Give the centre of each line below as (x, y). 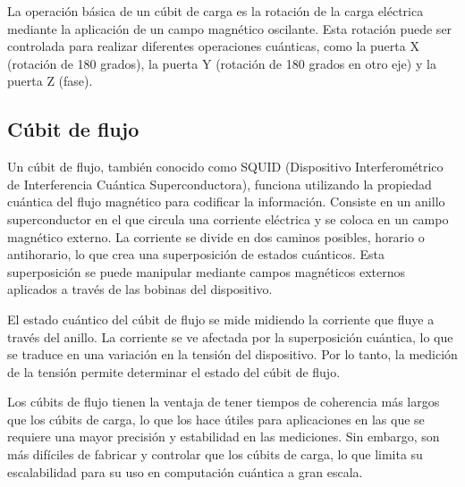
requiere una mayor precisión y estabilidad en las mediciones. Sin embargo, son (224, 437)
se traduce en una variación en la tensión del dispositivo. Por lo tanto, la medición (232, 354)
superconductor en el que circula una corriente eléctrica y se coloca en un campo (228, 218)
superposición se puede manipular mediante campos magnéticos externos (207, 271)
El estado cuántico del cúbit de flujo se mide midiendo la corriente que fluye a (221, 319)
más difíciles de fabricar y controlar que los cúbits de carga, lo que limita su (215, 454)
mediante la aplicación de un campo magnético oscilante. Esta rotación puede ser (230, 28)
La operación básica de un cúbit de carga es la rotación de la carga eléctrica (216, 11)
